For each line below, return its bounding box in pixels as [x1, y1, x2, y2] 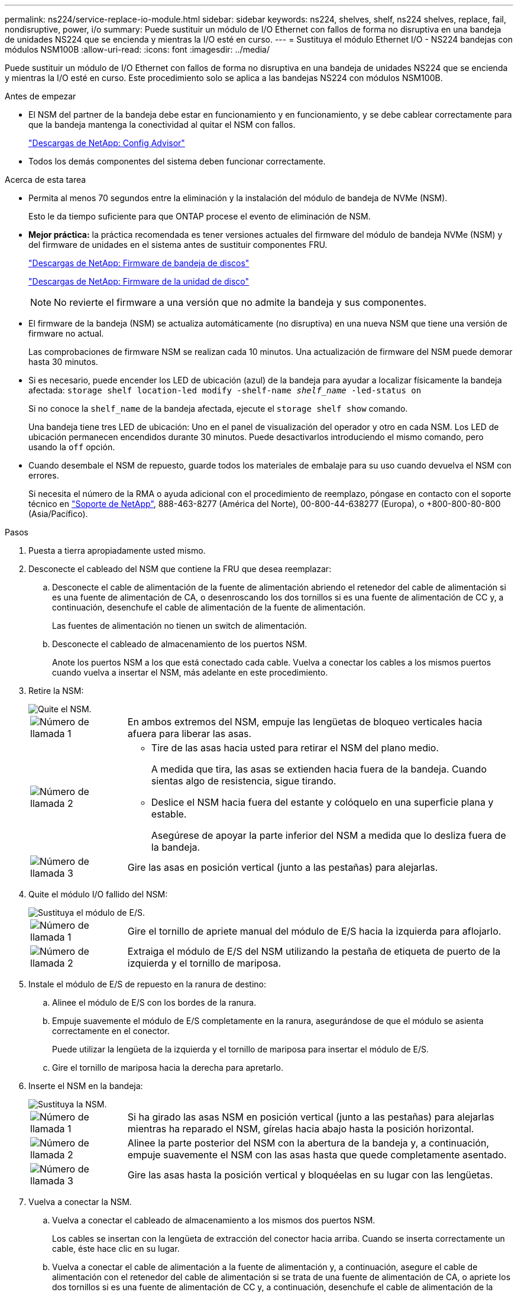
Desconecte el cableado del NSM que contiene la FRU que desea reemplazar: [28, 564, 332, 574]
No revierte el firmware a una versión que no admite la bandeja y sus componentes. [54, 296, 427, 308]
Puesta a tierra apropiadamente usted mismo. [28, 545, 206, 555]
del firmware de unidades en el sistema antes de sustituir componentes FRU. [28, 240, 328, 250]
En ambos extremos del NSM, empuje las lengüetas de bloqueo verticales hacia [127, 716, 483, 728]
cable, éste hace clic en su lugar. [52, 1243, 180, 1254]
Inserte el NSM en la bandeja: [28, 1081, 143, 1091]
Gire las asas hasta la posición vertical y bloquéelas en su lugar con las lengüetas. [127, 1169, 493, 1181]
